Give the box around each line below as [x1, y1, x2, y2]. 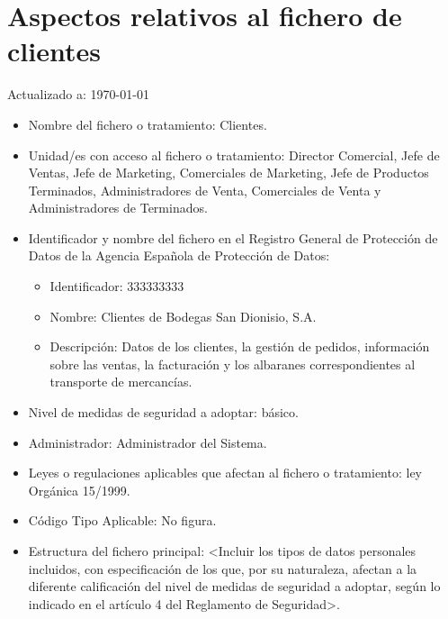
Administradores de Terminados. [28, 198, 208, 217]
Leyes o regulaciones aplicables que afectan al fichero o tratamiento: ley [28, 463, 423, 482]
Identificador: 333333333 [49, 277, 184, 296]
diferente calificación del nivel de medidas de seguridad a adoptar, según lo [28, 577, 441, 596]
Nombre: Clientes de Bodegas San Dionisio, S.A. [49, 306, 317, 325]
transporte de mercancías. [49, 372, 193, 391]
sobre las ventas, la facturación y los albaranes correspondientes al [49, 354, 416, 373]
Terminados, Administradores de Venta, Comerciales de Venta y [28, 180, 381, 199]
